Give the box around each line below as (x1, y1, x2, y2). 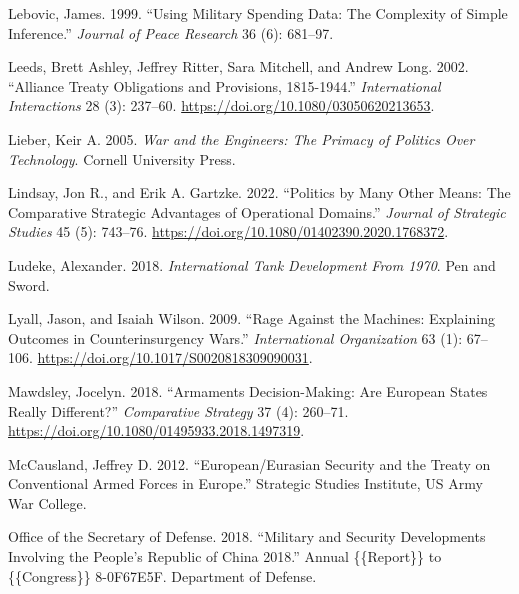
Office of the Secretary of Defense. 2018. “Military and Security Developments (8, 526, 486, 547)
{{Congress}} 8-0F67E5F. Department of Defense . (8, 565, 317, 586)
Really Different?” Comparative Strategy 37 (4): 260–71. (8, 400, 349, 421)
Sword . (8, 274, 50, 295)
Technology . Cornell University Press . (8, 148, 236, 169)
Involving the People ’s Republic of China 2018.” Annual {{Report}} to (8, 546, 442, 567)
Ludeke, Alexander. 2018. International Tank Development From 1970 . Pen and (8, 254, 496, 275)
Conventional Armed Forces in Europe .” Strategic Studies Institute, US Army (8, 473, 483, 494)
